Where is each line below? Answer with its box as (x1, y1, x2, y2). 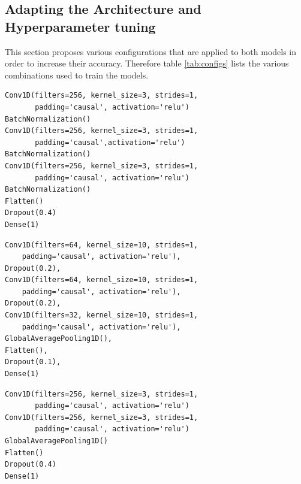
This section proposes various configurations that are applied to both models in (5, 45, 297, 58)
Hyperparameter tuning (5, 17, 156, 35)
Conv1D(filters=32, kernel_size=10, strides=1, (5, 311, 198, 320)
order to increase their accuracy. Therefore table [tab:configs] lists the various (5, 57, 289, 69)
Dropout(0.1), (5, 358, 61, 367)
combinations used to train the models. (5, 68, 149, 81)
